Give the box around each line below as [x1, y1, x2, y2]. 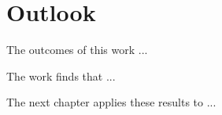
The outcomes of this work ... [6, 41, 148, 58]
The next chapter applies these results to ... [6, 94, 216, 110]
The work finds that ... [6, 67, 116, 84]
